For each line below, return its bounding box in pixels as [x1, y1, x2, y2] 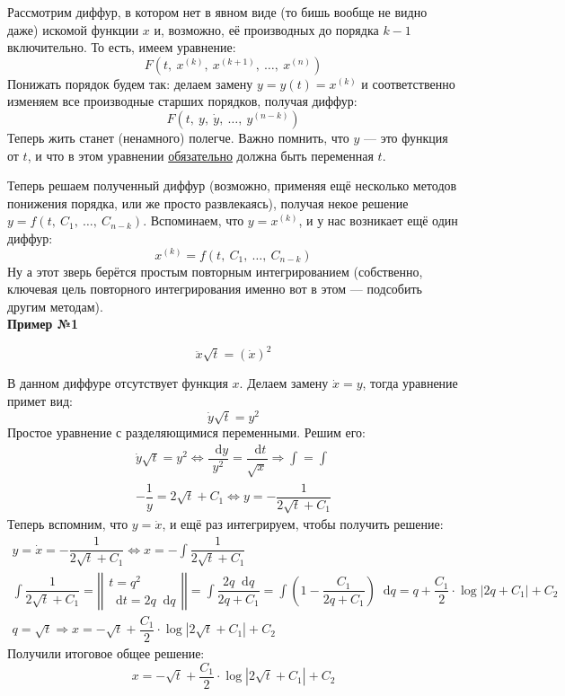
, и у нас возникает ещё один [298, 211, 458, 230]
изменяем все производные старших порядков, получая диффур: [7, 92, 358, 110]
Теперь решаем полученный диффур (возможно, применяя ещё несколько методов [7, 176, 457, 195]
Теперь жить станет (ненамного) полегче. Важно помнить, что [7, 128, 349, 146]
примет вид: [7, 392, 73, 410]
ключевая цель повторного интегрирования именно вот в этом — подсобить [7, 279, 422, 298]
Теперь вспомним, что [7, 515, 128, 533]
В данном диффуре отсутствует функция [7, 374, 228, 392]
